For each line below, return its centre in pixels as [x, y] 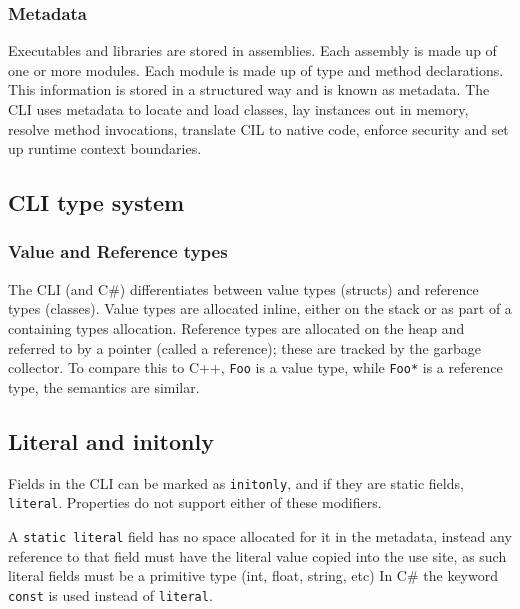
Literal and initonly [111, 440]
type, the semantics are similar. [104, 386]
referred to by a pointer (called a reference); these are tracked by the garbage [244, 347]
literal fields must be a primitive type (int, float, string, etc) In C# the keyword [253, 575]
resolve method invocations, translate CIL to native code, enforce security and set [258, 128]
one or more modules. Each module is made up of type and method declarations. [256, 69]
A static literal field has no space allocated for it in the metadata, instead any [260, 535]
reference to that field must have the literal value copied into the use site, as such [257, 555]
